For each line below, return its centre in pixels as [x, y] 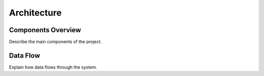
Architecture [35, 13]
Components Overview [45, 30]
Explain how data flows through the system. [53, 67]
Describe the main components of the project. [55, 42]
